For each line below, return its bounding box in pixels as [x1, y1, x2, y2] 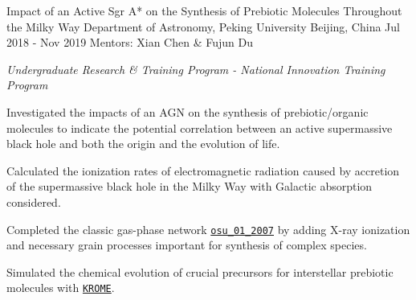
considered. [6, 193, 61, 210]
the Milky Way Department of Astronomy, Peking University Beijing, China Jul [6, 18, 400, 35]
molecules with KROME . [6, 279, 115, 296]
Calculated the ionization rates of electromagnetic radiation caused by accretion [6, 162, 400, 179]
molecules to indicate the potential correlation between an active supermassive [6, 119, 393, 136]
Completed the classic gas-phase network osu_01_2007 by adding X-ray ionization [6, 220, 410, 237]
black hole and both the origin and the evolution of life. [6, 135, 280, 152]
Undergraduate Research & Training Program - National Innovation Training [6, 60, 385, 77]
